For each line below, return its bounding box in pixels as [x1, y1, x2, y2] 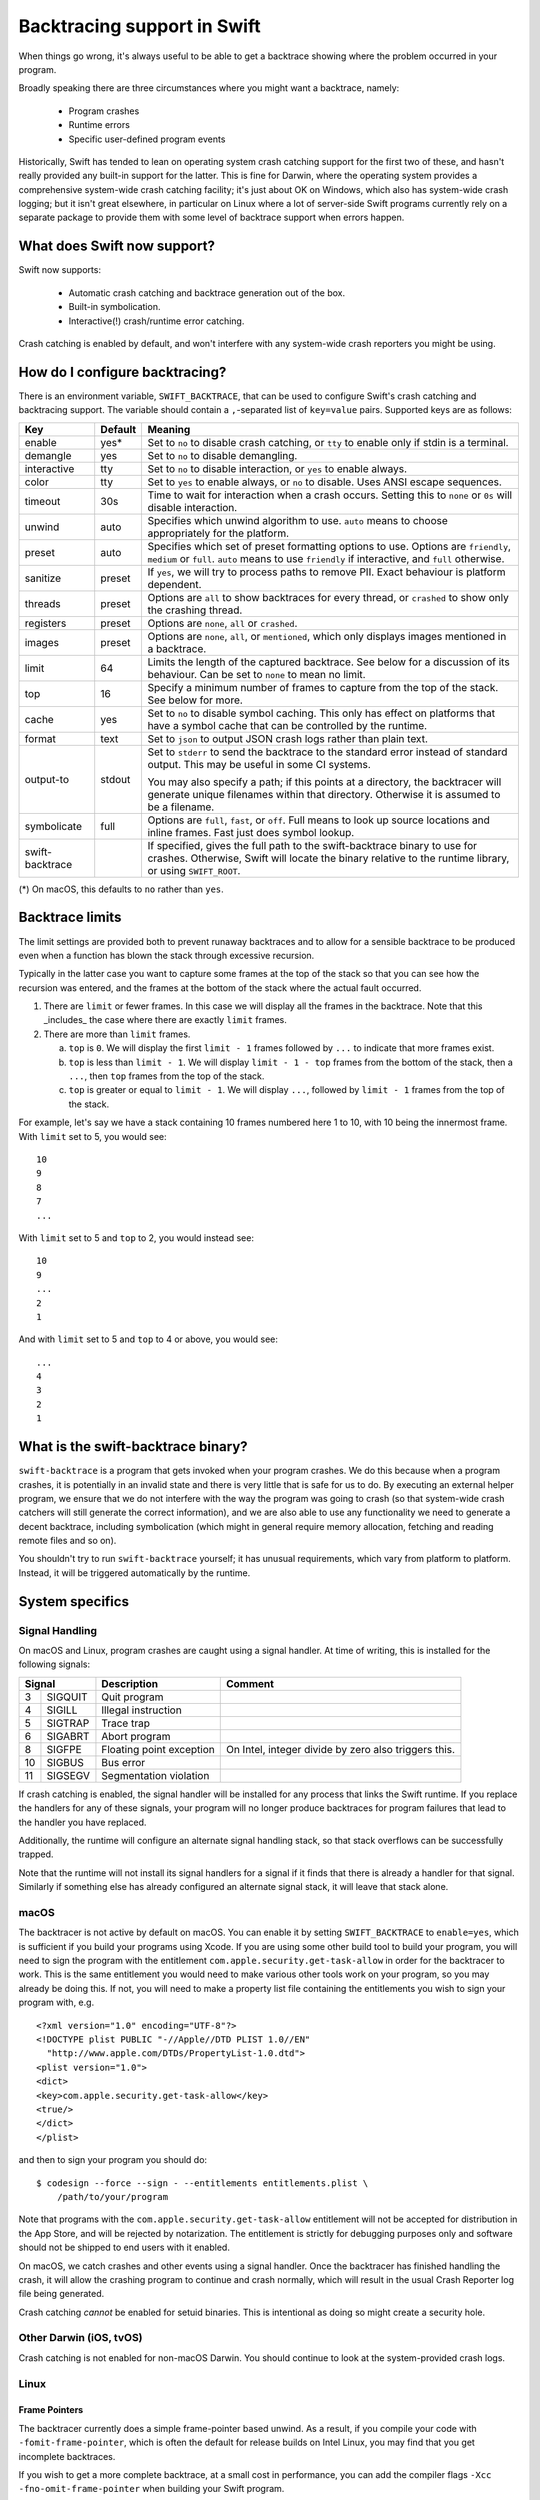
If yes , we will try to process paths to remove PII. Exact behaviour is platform [147, 565, 506, 579]
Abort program [101, 1729, 171, 1743]
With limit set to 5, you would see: [18, 1130, 167, 1142]
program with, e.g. [18, 1996, 95, 2009]
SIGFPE [46, 1742, 82, 1756]
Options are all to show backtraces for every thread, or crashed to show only [147, 590, 509, 604]
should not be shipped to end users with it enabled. [18, 2241, 230, 2254]
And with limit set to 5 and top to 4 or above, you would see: [18, 1333, 279, 1345]
